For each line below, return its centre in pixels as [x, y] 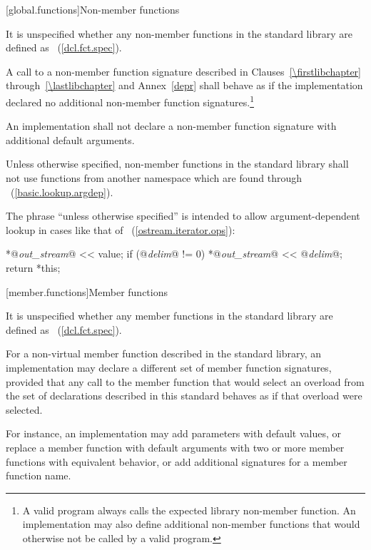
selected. [24, 409]
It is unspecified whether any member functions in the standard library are [169, 316]
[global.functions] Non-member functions [93, 9]
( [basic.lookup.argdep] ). [62, 192]
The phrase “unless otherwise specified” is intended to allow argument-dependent [183, 216]
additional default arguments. [70, 139]
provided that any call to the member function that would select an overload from [185, 381]
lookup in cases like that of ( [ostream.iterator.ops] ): [121, 229]
